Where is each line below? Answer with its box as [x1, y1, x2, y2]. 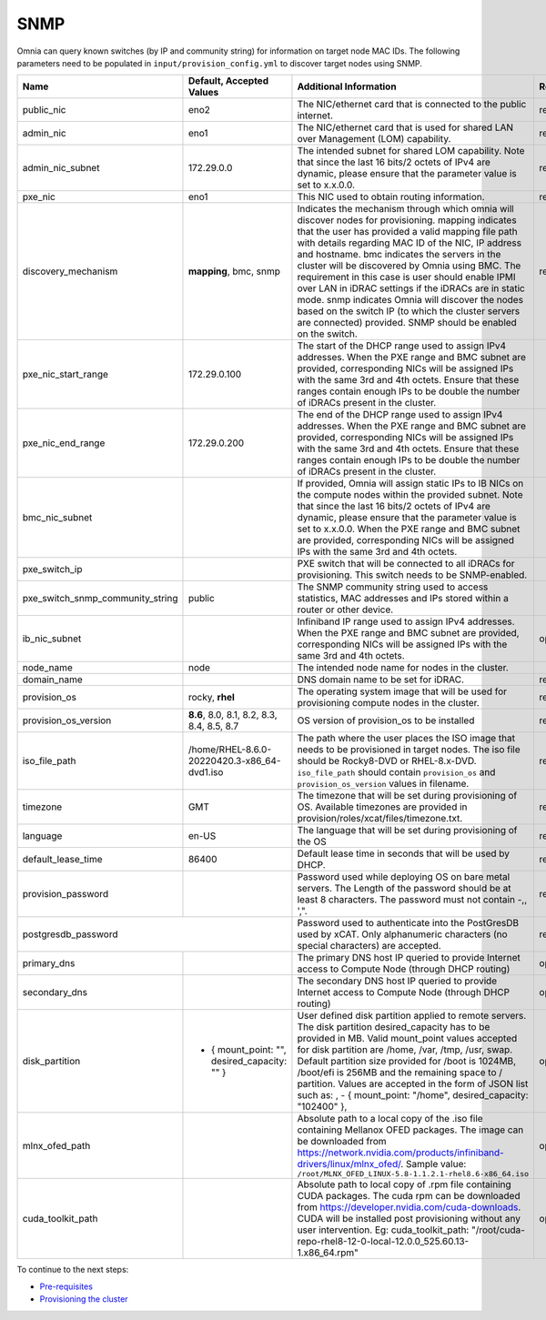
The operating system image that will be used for [297, 685, 508, 698]
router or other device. [297, 603, 394, 616]
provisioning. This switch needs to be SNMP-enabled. [297, 569, 528, 581]
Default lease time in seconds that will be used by [297, 847, 510, 860]
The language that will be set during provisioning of [297, 824, 518, 837]
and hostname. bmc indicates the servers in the [297, 248, 501, 261]
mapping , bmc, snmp [187, 265, 281, 277]
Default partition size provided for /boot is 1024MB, [297, 1055, 517, 1068]
